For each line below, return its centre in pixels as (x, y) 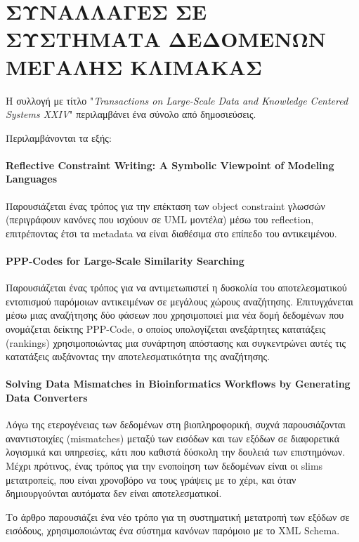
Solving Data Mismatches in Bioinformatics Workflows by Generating (178, 384)
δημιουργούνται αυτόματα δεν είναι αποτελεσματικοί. (114, 493)
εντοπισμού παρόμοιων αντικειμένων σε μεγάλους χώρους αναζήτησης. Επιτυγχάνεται (179, 301)
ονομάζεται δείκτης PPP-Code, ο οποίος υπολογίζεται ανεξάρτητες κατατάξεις (166, 329)
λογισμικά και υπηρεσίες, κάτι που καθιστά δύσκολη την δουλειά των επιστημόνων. (176, 452)
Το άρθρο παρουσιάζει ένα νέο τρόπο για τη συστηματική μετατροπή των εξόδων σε (178, 516)
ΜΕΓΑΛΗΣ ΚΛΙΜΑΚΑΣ (134, 66)
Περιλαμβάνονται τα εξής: (59, 137)
